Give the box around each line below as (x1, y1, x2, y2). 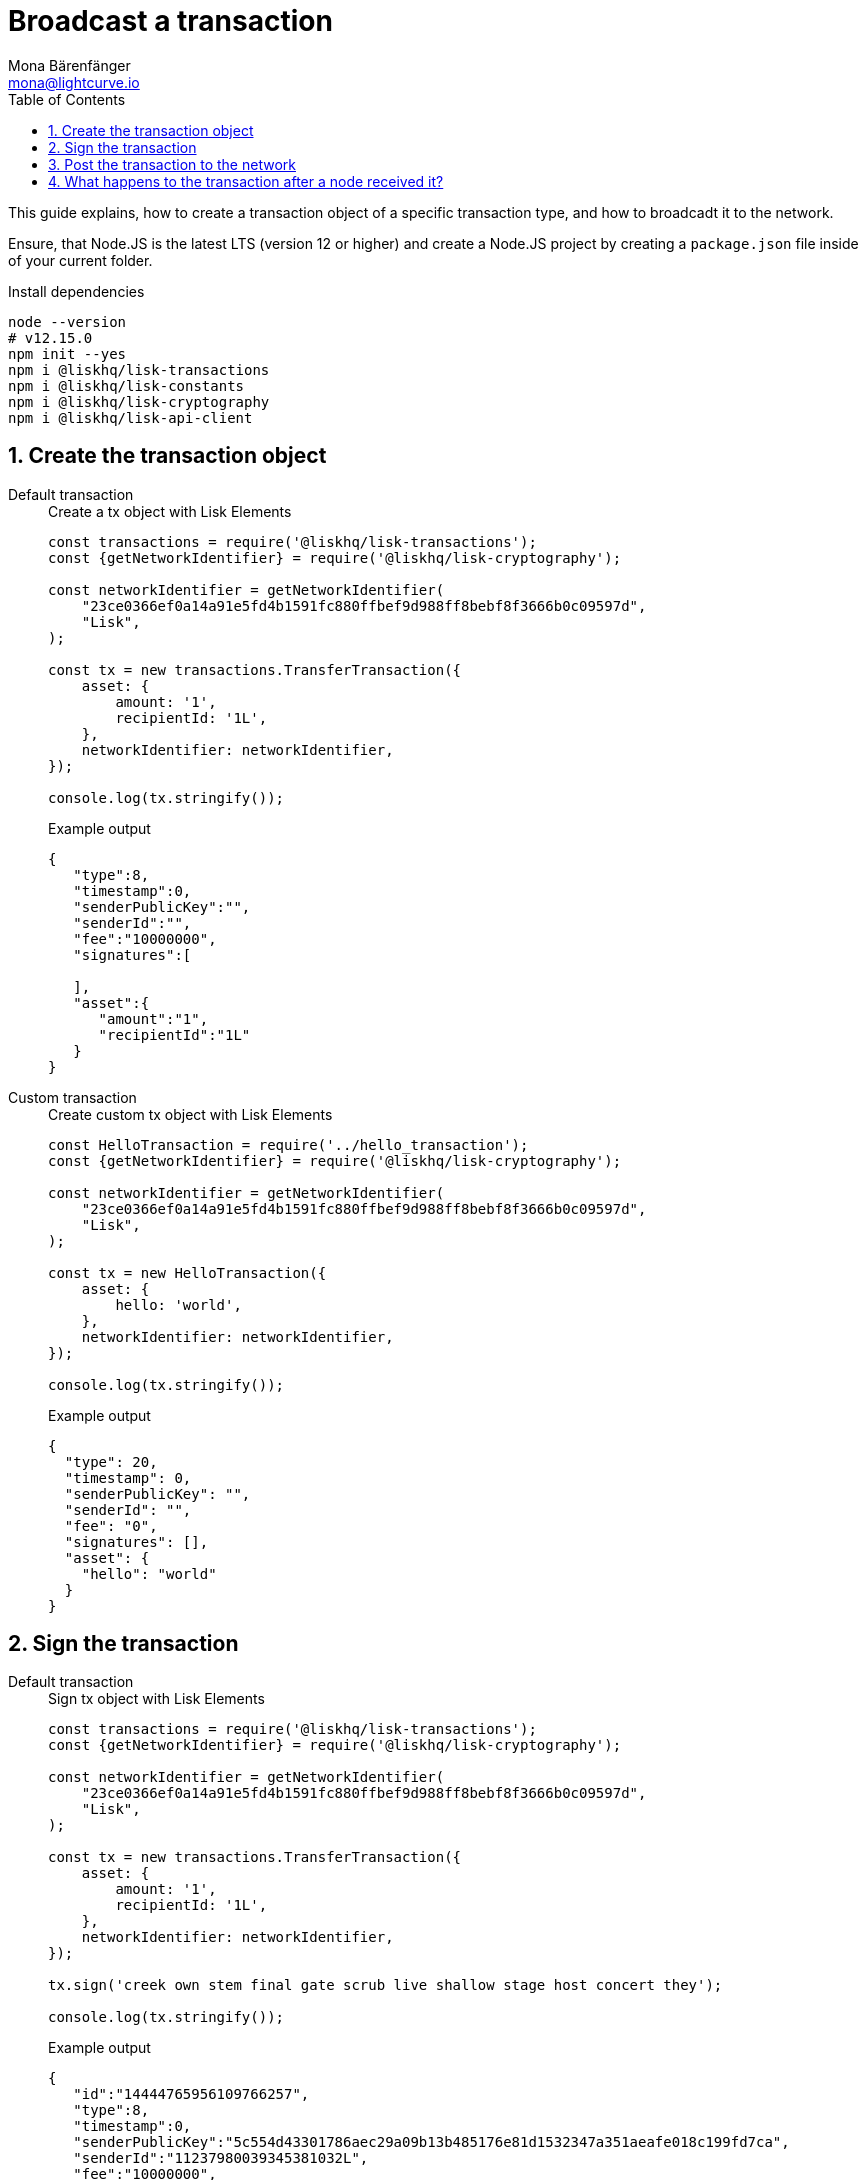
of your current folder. (8, 251, 153, 269)
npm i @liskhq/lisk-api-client (8, 409, 253, 426)
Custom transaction (8, 1088, 137, 1106)
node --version (8, 313, 127, 330)
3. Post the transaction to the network (48, 155, 296, 173)
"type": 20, (64, 1453, 158, 1470)
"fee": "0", (64, 1517, 158, 1534)
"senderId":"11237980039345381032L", (73, 2150, 369, 2167)
